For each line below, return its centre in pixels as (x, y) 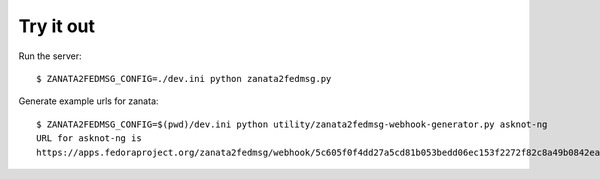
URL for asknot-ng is (89, 138)
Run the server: (50, 56)
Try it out (56, 26)
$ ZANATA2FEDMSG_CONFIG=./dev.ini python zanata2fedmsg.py (184, 78)
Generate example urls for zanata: (88, 101)
